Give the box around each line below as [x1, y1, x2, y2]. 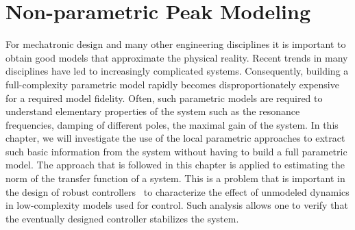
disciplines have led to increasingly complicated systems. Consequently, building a [5, 64, 349, 78]
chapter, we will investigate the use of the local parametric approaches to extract [5, 131, 345, 145]
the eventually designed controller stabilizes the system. [5, 211, 239, 225]
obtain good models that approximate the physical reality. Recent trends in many [5, 50, 348, 64]
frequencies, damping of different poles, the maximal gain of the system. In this [5, 117, 339, 131]
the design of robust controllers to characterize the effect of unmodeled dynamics [5, 184, 350, 199]
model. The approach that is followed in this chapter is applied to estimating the [5, 157, 345, 172]
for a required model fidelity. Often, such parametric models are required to [5, 90, 323, 105]
